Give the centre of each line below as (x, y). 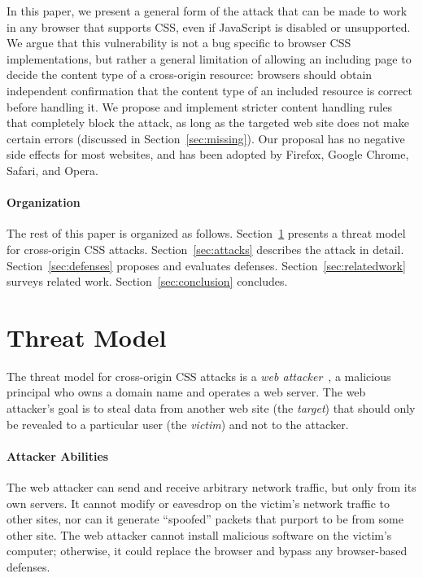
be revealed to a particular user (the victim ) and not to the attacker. (178, 424)
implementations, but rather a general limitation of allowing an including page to (209, 58)
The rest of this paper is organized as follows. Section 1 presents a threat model (206, 233)
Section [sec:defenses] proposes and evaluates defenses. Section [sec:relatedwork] (206, 265)
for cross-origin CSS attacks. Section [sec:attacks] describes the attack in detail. (205, 249)
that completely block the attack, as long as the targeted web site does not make (208, 123)
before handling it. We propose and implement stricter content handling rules (200, 106)
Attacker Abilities (58, 455)
